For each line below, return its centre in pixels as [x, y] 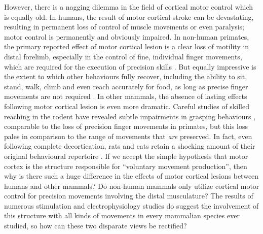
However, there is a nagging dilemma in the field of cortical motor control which [129, 7]
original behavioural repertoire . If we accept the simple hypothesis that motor [126, 156]
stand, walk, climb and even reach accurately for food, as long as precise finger [126, 86]
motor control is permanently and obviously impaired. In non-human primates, [127, 36]
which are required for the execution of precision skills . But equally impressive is [130, 66]
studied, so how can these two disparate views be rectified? [96, 226]
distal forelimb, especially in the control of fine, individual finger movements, [123, 56]
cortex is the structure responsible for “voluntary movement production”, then [126, 166]
